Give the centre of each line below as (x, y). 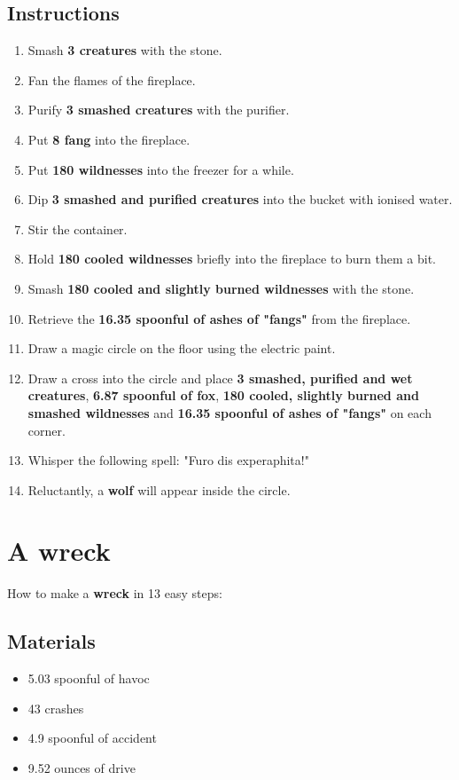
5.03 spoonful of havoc (89, 678)
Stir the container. (78, 228)
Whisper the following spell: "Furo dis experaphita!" (168, 460)
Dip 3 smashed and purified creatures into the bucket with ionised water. (240, 199)
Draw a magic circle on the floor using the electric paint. (182, 348)
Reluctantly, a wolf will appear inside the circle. (159, 489)
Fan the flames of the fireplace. (112, 79)
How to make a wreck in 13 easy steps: (115, 593)
